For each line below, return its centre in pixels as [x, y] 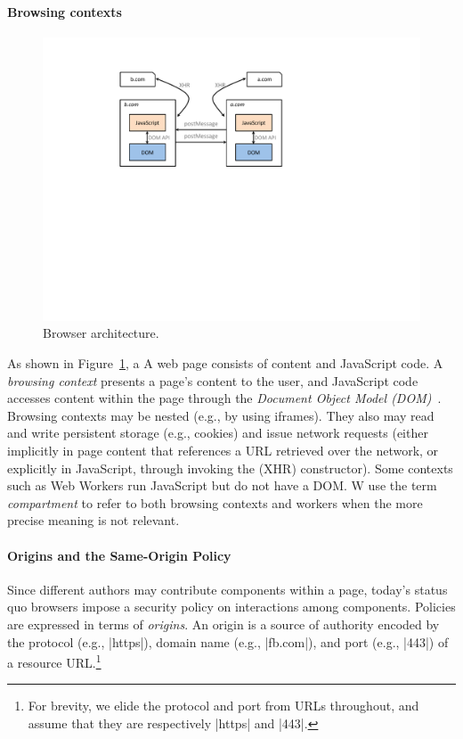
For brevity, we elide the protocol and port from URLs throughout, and [223, 706]
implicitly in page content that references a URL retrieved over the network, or [223, 450]
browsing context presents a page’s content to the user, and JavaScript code [213, 380]
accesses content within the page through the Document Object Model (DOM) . [224, 398]
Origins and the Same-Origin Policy [119, 555]
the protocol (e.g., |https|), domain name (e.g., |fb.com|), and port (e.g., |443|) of [228, 641]
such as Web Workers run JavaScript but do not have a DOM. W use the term [222, 485]
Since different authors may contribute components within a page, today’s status [227, 589]
